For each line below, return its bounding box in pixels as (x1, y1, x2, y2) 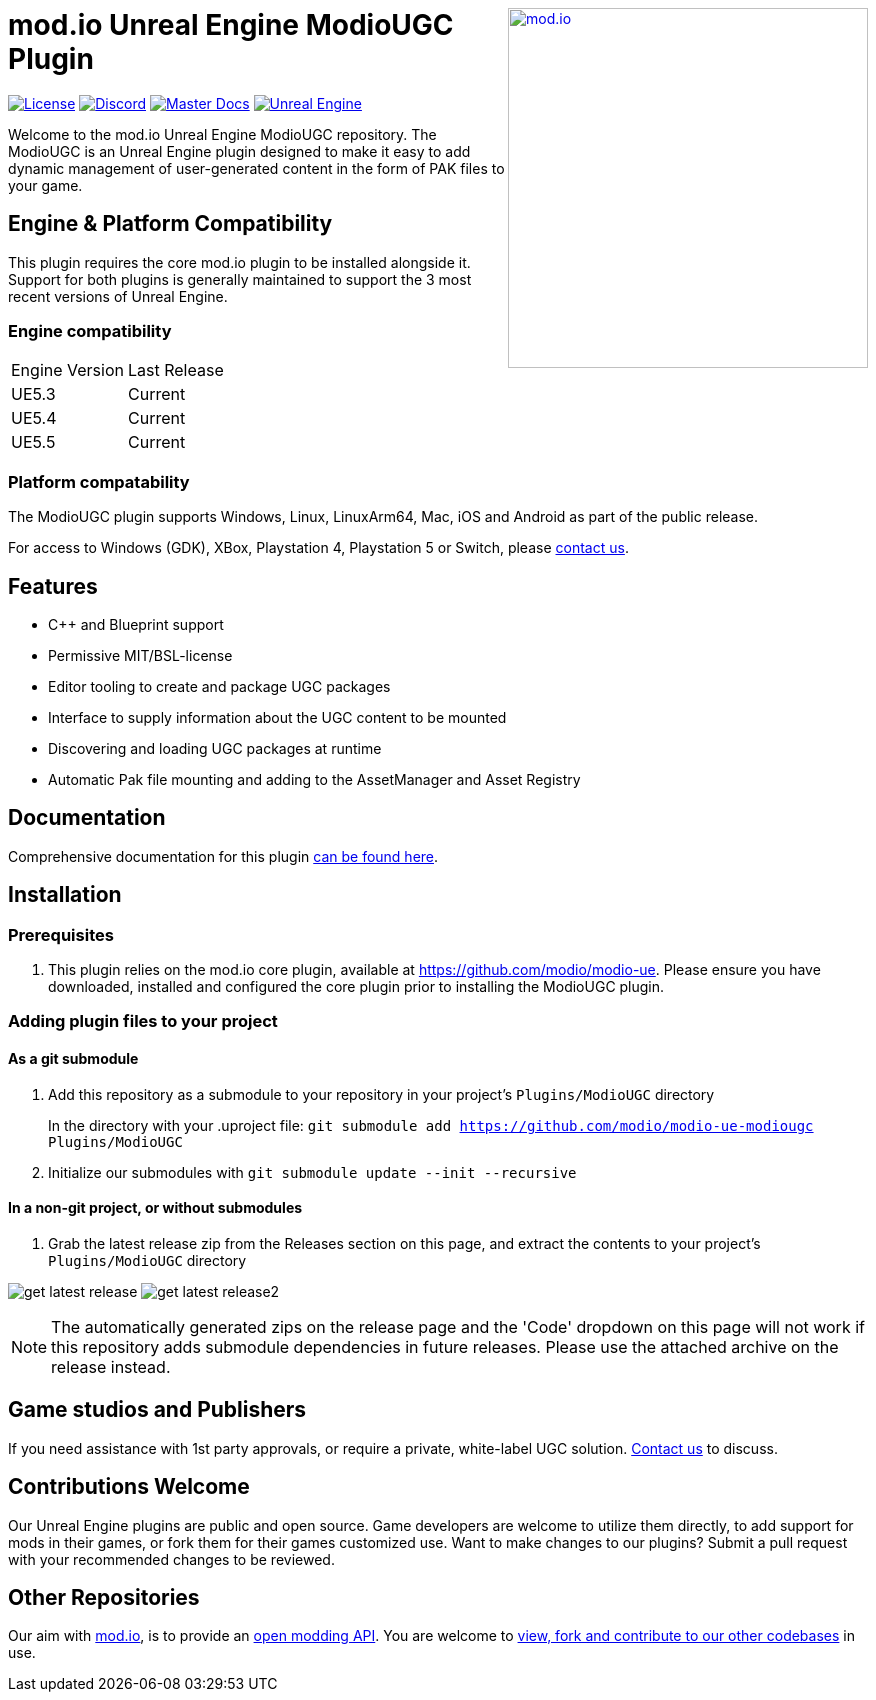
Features (8, 573, 98, 599)
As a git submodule (8, 1049, 139, 1067)
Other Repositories (8, 1584, 200, 1610)
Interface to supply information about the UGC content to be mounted (48, 708, 507, 726)
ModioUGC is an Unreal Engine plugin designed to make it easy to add (8, 142, 471, 160)
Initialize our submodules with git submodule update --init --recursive (48, 1163, 577, 1181)
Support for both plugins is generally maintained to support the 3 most (8, 270, 472, 288)
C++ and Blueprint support (48, 615, 224, 633)
